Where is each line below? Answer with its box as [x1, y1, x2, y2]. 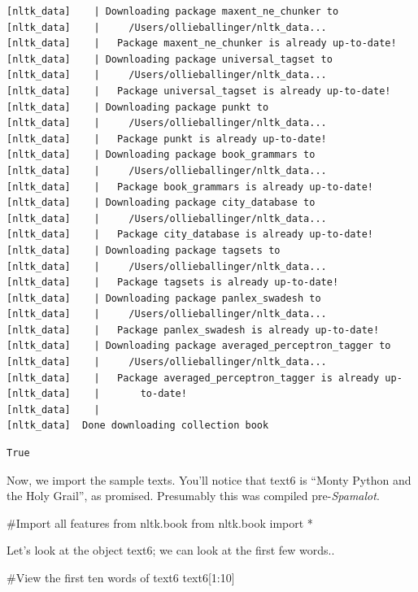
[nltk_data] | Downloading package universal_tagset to [7, 53, 333, 65]
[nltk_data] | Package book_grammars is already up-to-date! [7, 181, 374, 193]
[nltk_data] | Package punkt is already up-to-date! [7, 133, 327, 145]
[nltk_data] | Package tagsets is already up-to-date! [7, 276, 339, 289]
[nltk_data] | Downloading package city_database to [7, 197, 316, 209]
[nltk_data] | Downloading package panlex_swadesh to [7, 292, 321, 304]
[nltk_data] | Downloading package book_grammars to [7, 149, 316, 161]
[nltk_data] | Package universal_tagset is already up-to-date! [7, 85, 391, 97]
